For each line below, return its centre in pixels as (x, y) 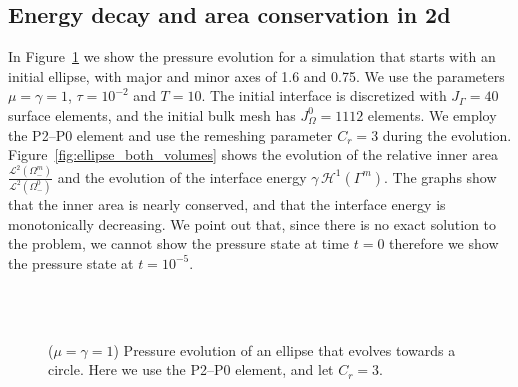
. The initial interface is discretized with (324, 95)
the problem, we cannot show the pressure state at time (179, 243)
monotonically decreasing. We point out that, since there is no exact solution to (252, 223)
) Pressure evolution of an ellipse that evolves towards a (284, 349)
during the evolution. (447, 134)
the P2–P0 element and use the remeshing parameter (170, 134)
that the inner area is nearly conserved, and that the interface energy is (227, 204)
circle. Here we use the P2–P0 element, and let (191, 369)
